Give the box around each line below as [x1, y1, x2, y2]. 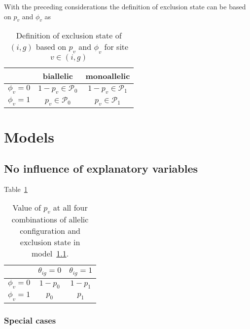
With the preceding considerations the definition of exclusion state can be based [4, 1, 246, 11]
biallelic [42, 70, 73, 81]
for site [104, 41, 129, 53]
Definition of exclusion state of [16, 30, 122, 41]
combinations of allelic [11, 214, 89, 225]
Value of [12, 202, 41, 214]
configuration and [20, 225, 80, 237]
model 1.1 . [32, 248, 69, 259]
